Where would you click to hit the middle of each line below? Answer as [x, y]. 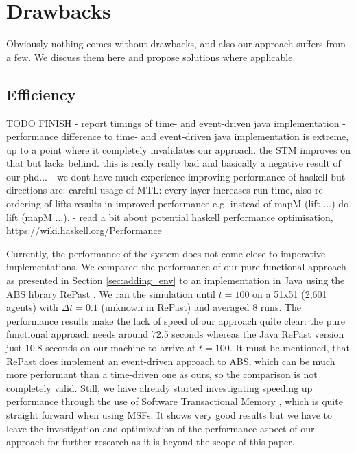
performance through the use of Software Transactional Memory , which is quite [175, 401]
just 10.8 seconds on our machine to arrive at [101, 348]
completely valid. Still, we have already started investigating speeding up [159, 387]
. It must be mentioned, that [289, 348]
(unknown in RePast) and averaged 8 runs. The [201, 307]
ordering [24, 204]
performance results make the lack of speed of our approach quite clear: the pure [176, 320]
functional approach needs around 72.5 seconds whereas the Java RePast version [175, 334]
